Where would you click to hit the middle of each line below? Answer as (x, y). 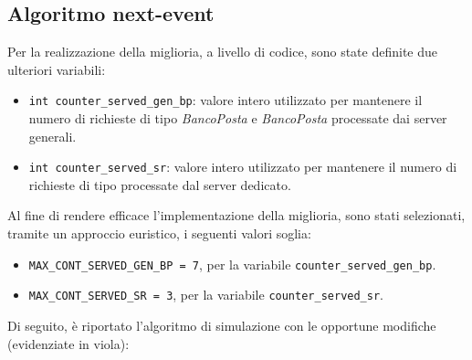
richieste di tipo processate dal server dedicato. (160, 184)
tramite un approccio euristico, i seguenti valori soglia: (159, 233)
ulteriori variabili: (57, 69)
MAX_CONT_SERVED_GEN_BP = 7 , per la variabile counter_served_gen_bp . (232, 264)
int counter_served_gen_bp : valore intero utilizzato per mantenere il (226, 100)
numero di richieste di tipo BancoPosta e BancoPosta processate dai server (238, 118)
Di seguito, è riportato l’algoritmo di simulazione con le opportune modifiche (222, 325)
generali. (52, 136)
